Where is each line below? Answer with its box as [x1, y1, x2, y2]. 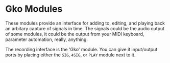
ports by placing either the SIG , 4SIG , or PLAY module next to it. [5, 52, 136, 58]
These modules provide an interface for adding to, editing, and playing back [5, 20, 165, 26]
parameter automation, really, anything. [5, 36, 88, 43]
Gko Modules [5, 3, 63, 15]
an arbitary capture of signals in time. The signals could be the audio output [5, 25, 165, 31]
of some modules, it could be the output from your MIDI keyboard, [5, 31, 144, 37]
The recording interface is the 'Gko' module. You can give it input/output [5, 46, 158, 52]
